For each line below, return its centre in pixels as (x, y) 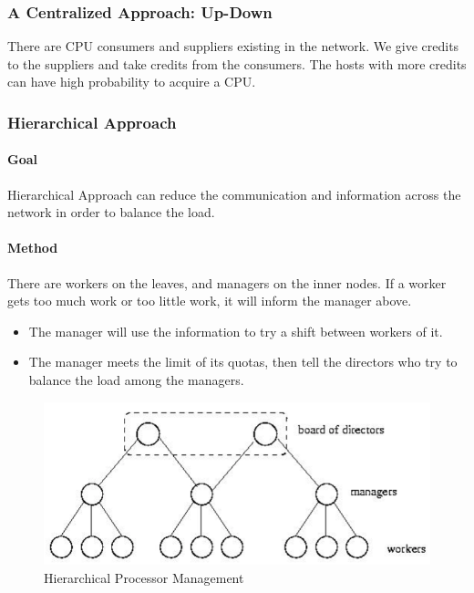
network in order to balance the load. (111, 212)
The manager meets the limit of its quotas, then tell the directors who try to (243, 362)
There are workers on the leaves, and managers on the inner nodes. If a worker (227, 282)
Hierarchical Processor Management (144, 577)
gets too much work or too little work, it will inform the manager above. (210, 301)
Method (33, 248)
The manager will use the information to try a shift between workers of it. (236, 331)
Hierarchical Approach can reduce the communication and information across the (234, 194)
